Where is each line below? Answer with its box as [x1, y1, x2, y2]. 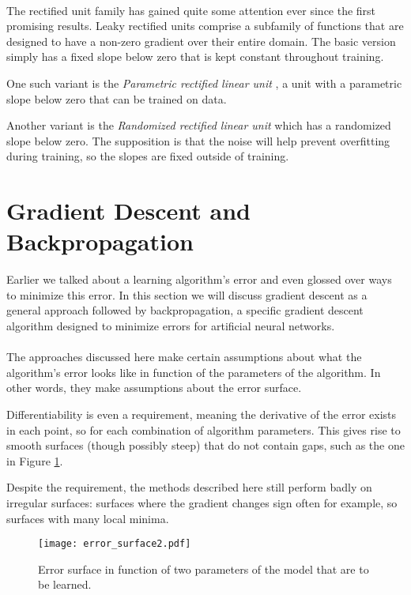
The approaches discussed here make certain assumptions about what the [6, 348, 362, 365]
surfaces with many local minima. [6, 510, 169, 526]
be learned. [38, 576, 92, 593]
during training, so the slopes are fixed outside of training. [6, 148, 289, 164]
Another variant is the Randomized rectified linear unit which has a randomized [6, 117, 391, 134]
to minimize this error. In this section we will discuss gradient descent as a [6, 286, 368, 303]
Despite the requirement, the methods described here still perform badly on [6, 479, 372, 495]
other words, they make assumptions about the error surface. [6, 379, 302, 396]
